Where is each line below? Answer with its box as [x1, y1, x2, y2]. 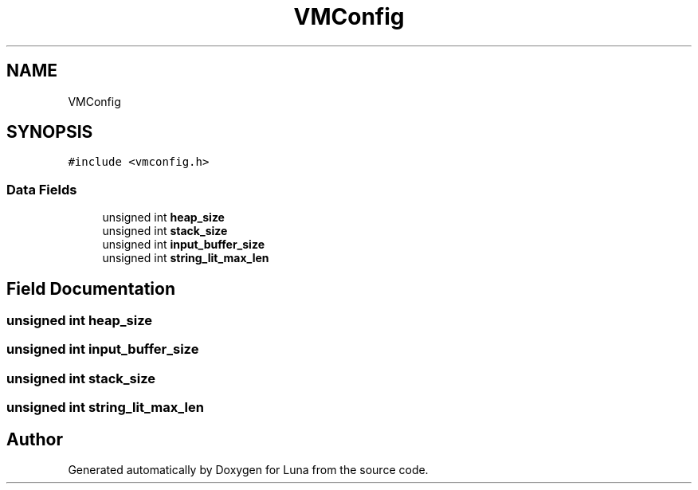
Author [6, 429, 63, 449]
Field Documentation [6, 278, 175, 299]
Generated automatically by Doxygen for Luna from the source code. [68, 463, 429, 476]
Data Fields [6, 181, 77, 198]
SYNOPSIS [6, 122, 93, 143]
